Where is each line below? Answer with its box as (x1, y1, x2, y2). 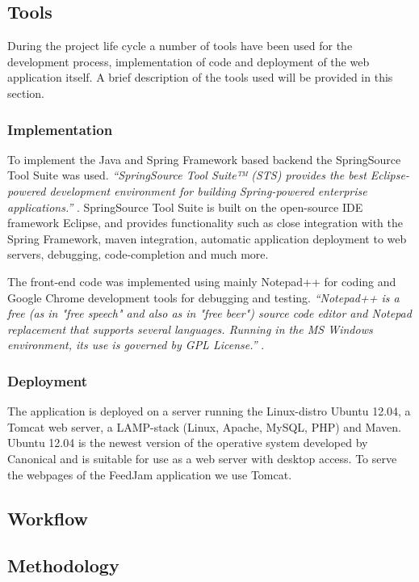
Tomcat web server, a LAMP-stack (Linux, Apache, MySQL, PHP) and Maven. (7, 418, 401, 435)
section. (7, 84, 44, 101)
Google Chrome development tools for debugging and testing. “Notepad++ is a (7, 289, 400, 306)
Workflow (7, 505, 89, 530)
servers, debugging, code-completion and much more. (7, 246, 269, 263)
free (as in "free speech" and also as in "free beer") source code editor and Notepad (7, 305, 412, 322)
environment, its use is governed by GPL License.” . (7, 336, 265, 353)
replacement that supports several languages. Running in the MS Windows (7, 320, 373, 337)
